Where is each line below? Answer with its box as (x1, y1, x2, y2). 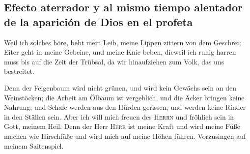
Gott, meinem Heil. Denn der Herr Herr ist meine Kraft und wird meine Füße (4, 121, 240, 131)
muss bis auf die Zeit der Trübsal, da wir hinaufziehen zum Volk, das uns (4, 56, 224, 66)
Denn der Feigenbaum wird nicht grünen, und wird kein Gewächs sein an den (4, 82, 236, 92)
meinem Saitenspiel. (4, 140, 64, 151)
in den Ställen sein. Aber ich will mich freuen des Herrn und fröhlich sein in (4, 111, 234, 122)
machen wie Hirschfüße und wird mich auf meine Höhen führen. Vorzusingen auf (4, 130, 246, 141)
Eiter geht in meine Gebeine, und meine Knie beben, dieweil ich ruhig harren (4, 47, 236, 57)
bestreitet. (4, 66, 34, 76)
